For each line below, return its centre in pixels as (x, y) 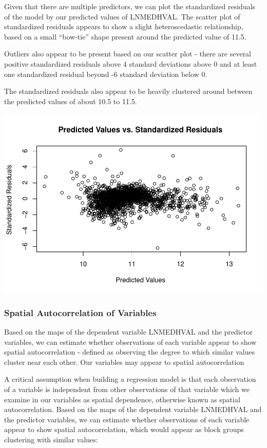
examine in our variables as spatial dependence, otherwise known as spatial (122, 399)
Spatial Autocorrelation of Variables (80, 312)
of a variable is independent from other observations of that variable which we (127, 389)
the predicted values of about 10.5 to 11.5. (71, 101)
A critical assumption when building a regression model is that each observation (130, 379)
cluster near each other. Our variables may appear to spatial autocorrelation (124, 362)
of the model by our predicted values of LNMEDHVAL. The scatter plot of (122, 16)
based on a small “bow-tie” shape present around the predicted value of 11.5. (125, 36)
